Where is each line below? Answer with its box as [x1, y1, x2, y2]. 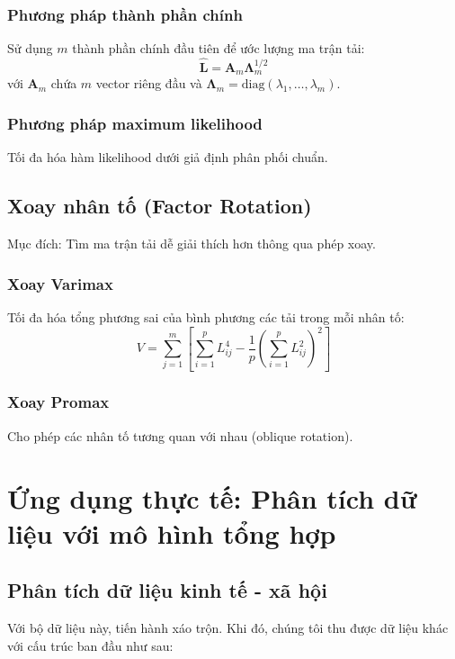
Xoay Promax [7, 391, 110, 413]
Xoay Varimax [7, 272, 113, 294]
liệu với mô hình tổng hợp [7, 514, 336, 551]
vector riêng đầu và [95, 74, 202, 93]
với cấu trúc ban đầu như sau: [7, 636, 174, 654]
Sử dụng [7, 39, 53, 58]
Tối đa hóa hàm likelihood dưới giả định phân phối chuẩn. [7, 148, 328, 167]
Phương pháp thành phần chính [7, 3, 243, 25]
